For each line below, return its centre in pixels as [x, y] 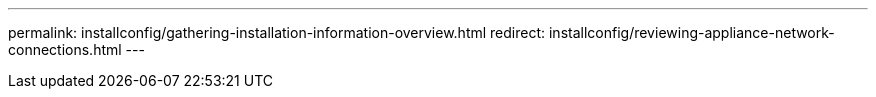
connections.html [65, 49]
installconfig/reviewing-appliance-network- [691, 32]
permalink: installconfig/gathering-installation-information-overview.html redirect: [277, 32]
